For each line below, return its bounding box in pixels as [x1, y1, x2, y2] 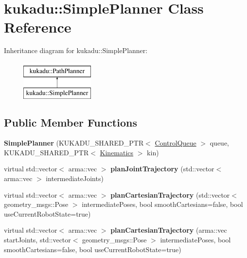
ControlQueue [155, 138, 196, 148]
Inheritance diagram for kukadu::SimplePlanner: [4, 45, 148, 55]
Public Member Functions [4, 115, 137, 130]
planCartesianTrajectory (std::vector [110, 189, 230, 200]
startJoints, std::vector [4, 235, 71, 245]
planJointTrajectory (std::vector [110, 164, 214, 174]
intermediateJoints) [46, 173, 104, 184]
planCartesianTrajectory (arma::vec [110, 225, 227, 235]
